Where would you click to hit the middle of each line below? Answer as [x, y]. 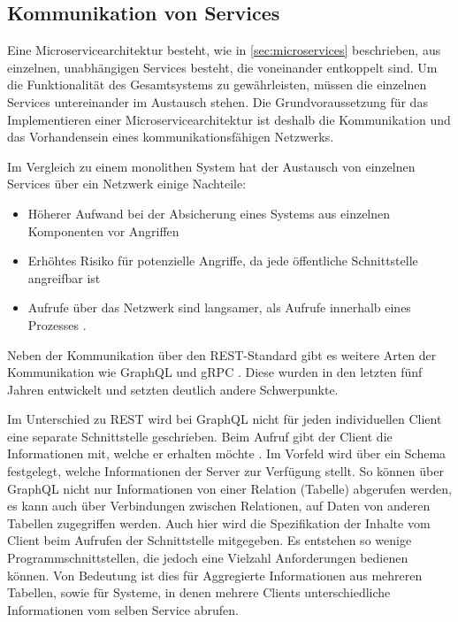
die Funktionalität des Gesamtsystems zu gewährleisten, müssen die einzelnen [217, 84]
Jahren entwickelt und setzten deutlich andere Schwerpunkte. [173, 389]
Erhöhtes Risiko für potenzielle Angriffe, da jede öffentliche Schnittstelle [223, 261]
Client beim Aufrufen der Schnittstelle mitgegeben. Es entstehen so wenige [210, 540]
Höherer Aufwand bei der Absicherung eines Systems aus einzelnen [209, 213]
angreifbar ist [64, 277]
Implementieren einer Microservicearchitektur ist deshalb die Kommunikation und [229, 119]
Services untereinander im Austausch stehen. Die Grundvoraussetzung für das [218, 101]
